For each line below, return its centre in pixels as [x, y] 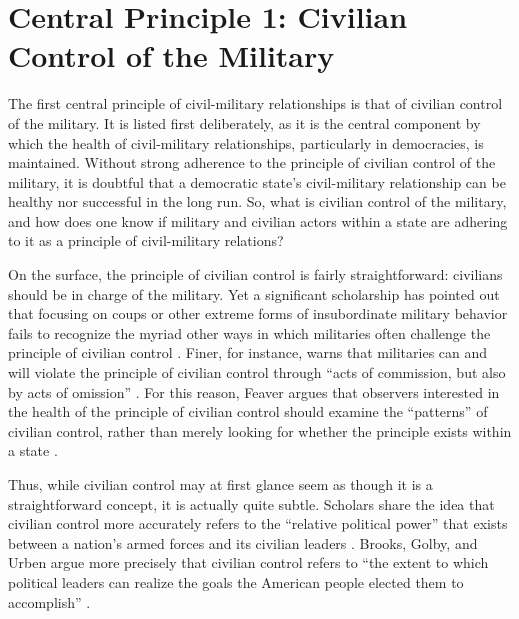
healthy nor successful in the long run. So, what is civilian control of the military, [257, 201]
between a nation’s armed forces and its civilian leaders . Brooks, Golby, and [243, 542]
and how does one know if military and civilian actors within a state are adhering [258, 220]
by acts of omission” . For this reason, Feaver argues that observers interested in [254, 391]
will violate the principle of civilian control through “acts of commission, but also [257, 372]
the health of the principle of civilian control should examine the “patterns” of [248, 411]
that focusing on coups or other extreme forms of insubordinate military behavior [258, 313]
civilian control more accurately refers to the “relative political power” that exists [258, 523]
